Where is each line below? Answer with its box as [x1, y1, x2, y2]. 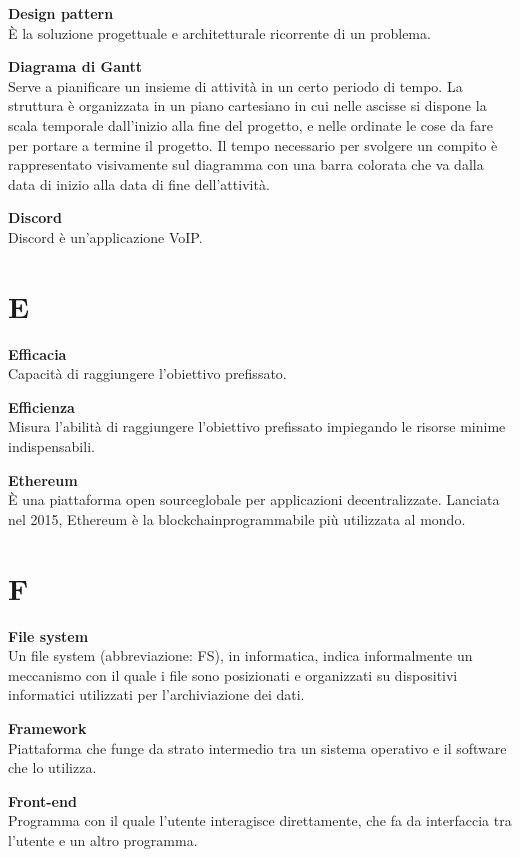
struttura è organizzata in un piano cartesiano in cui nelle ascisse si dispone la [8, 95, 487, 116]
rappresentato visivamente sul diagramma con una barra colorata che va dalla [8, 154, 484, 175]
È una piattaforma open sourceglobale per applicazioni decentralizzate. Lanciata [8, 489, 500, 510]
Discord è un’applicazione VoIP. [8, 226, 203, 247]
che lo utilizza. [8, 757, 97, 778]
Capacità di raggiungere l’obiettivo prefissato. [8, 363, 287, 384]
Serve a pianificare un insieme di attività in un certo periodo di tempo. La [8, 75, 463, 96]
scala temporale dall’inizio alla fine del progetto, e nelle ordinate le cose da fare [8, 114, 493, 135]
